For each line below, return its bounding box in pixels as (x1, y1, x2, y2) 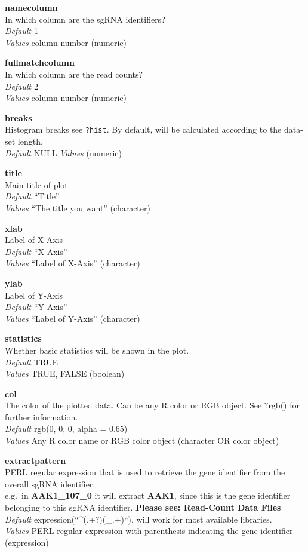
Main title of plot (5, 178, 68, 191)
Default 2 (5, 79, 38, 92)
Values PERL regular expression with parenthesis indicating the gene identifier (5, 524, 293, 537)
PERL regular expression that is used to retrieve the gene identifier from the (5, 466, 285, 478)
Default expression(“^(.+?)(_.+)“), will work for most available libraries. (5, 512, 272, 525)
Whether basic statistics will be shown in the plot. (5, 343, 189, 356)
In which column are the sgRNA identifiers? (5, 13, 165, 25)
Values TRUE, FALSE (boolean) (5, 367, 125, 380)
